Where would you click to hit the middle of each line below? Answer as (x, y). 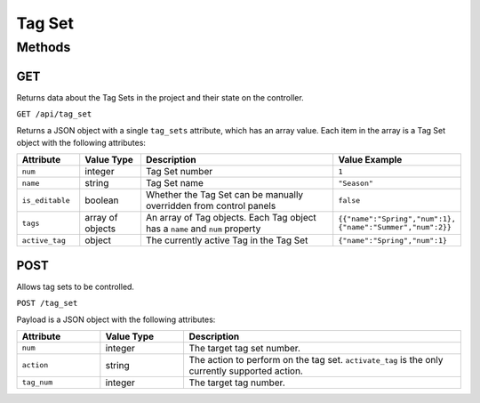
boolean (102, 200)
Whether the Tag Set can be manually (224, 195)
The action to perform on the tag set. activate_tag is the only (316, 359)
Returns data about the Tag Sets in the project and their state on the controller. (160, 97)
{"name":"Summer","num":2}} (395, 227)
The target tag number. (237, 383)
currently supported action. (246, 371)
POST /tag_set (47, 303)
